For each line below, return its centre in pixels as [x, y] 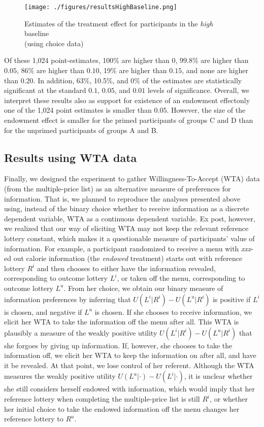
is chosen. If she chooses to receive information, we [173, 311]
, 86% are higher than [50, 70]
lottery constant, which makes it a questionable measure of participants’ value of [129, 238]
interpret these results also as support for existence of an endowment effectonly [127, 100]
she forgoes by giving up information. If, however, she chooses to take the [118, 345]
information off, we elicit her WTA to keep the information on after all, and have [130, 355]
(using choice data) [54, 43]
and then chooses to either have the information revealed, [126, 268]
